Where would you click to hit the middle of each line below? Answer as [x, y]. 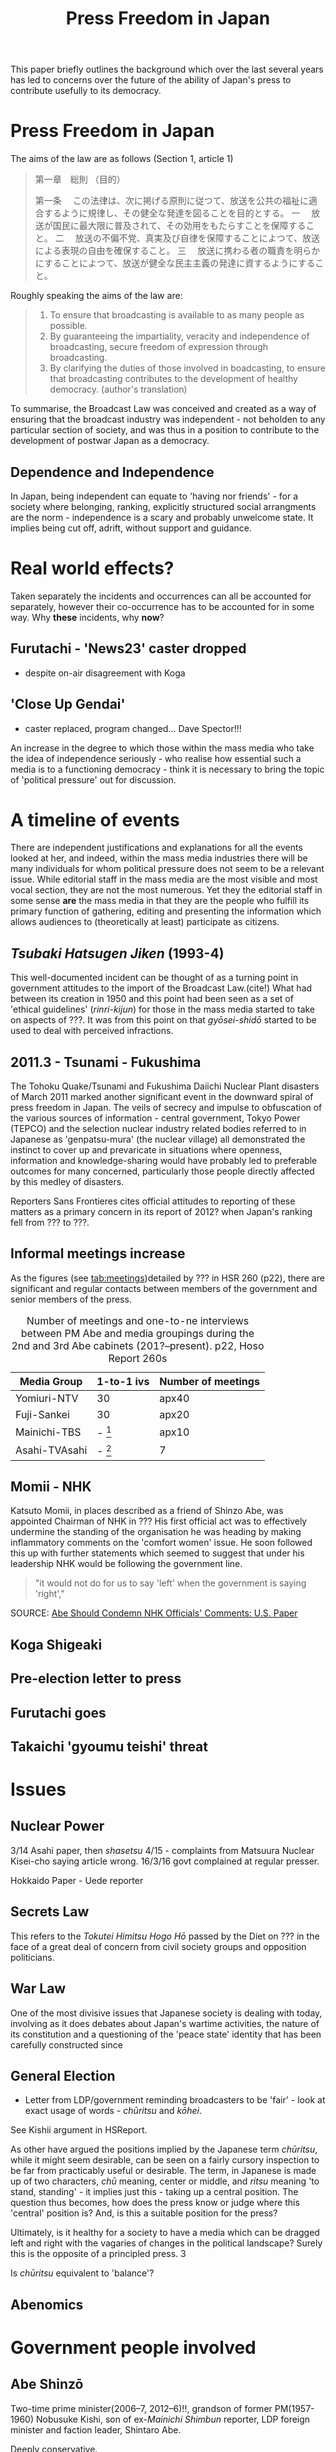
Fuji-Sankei [42, 1414]
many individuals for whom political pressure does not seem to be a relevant [167, 869]
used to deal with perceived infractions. [92, 1031]
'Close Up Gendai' [68, 704]
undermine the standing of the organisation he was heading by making [156, 1532]
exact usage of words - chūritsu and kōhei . [113, 2111]
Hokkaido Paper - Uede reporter [77, 1880]
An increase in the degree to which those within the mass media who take [162, 748]
